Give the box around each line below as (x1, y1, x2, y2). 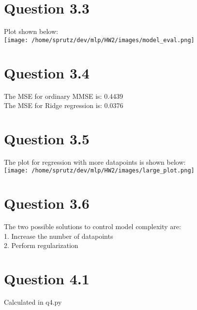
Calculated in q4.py (4, 297, 62, 307)
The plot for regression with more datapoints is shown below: (4, 156, 186, 167)
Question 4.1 (4, 269, 90, 289)
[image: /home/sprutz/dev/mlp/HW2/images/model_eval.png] (4, 36, 195, 44)
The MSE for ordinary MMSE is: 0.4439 (4, 91, 123, 101)
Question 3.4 (4, 62, 90, 82)
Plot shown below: (4, 26, 58, 36)
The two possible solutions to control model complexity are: (4, 221, 181, 232)
